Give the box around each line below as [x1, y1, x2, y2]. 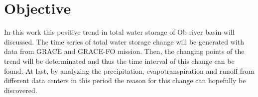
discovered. [4, 85, 37, 95]
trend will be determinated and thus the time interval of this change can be [4, 55, 235, 66]
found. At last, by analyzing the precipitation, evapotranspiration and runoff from [4, 65, 255, 76]
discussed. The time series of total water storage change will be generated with [4, 36, 244, 47]
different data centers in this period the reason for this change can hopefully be [4, 75, 246, 86]
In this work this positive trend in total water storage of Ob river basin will [4, 27, 235, 37]
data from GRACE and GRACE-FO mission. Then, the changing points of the [4, 46, 245, 56]
